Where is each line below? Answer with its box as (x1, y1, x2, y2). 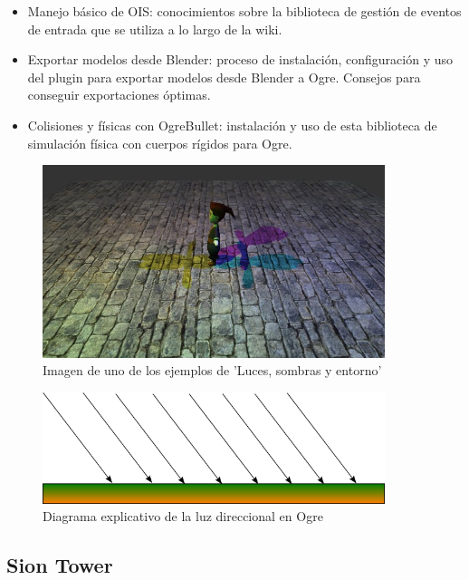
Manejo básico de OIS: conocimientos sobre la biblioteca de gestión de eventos (27, 2, 462, 20)
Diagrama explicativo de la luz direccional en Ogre (43, 507, 323, 526)
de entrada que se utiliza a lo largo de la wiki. (27, 19, 282, 38)
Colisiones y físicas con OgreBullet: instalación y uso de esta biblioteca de (27, 115, 437, 134)
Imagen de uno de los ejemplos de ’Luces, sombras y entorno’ (43, 361, 382, 380)
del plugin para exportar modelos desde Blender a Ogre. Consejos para (27, 67, 421, 86)
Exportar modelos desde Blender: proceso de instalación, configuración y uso (27, 50, 454, 69)
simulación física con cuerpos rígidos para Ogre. (27, 133, 292, 152)
